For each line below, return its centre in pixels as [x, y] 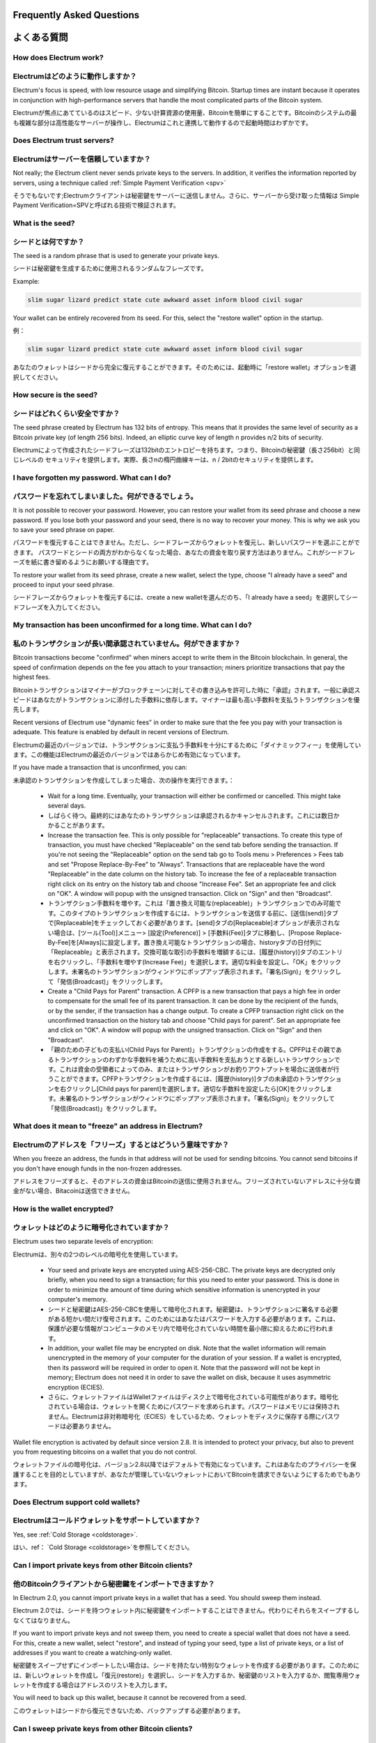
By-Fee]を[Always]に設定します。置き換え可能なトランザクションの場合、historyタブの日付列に [185, 942]
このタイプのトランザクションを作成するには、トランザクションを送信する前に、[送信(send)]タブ [199, 913]
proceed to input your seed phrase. [63, 584]
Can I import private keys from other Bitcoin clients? [103, 1565]
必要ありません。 [90, 1426]
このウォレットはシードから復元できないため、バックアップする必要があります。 [128, 1710]
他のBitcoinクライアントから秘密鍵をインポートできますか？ [114, 1584]
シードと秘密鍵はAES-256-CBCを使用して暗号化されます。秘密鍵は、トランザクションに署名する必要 [193, 1309]
